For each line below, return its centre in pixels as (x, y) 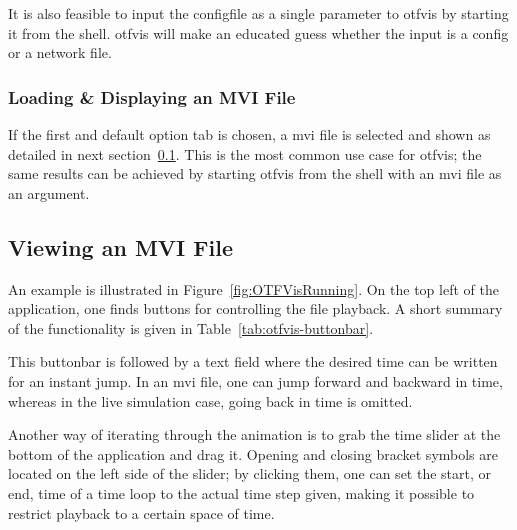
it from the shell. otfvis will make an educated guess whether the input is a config (258, 32)
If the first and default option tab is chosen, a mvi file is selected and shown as (249, 134)
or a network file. (60, 52)
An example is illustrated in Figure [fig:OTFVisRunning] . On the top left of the (253, 288)
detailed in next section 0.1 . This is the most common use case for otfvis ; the (245, 153)
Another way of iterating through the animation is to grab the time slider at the (254, 434)
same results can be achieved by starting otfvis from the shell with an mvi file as (255, 173)
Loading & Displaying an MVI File (152, 96)
